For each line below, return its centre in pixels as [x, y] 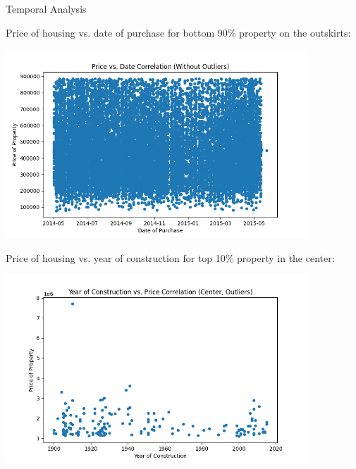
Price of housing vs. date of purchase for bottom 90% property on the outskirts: [178, 32]
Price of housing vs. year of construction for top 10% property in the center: [170, 257]
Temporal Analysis [46, 8]
